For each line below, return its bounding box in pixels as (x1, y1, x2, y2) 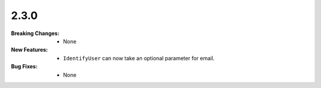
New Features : (11, 46, 48, 54)
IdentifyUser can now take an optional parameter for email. (63, 54, 215, 62)
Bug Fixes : (11, 63, 38, 70)
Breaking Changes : (11, 30, 59, 37)
